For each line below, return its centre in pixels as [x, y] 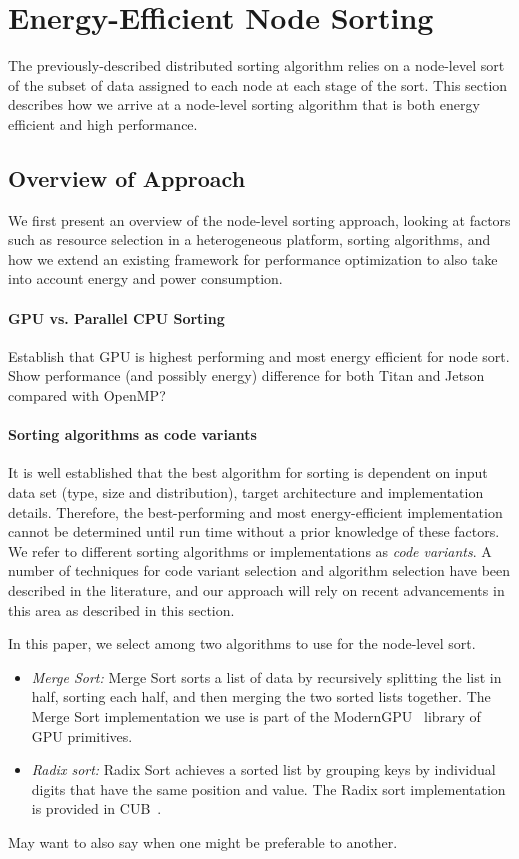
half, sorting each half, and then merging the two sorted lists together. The [261, 696]
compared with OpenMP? [87, 395]
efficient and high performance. [103, 123]
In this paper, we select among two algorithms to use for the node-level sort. [242, 643]
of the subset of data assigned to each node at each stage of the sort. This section [258, 84]
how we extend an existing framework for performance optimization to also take [253, 258]
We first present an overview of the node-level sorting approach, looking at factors [259, 219]
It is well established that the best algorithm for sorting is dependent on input [248, 472]
